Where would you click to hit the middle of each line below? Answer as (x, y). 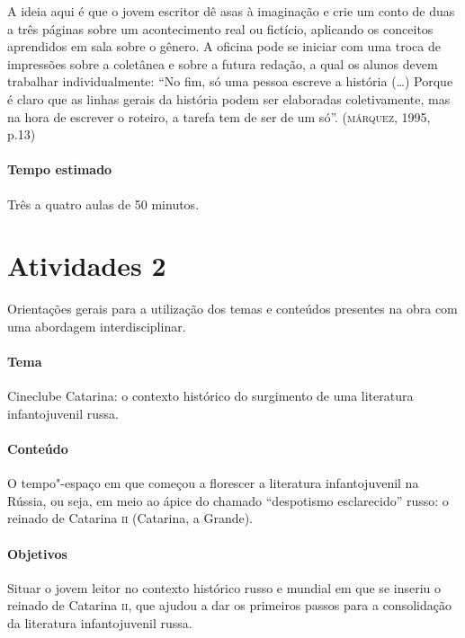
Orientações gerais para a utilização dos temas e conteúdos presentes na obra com (232, 309)
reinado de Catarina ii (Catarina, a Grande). (130, 518)
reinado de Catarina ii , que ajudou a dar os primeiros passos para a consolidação (229, 605)
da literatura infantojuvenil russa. (100, 623)
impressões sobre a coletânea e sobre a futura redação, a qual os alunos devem (223, 63)
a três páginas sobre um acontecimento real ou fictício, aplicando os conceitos (220, 28)
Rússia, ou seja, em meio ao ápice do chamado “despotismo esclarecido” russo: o (228, 500)
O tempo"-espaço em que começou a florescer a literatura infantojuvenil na (213, 483)
